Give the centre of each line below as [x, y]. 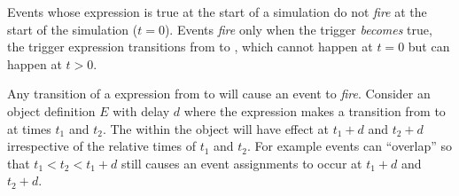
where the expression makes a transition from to [315, 110]
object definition [51, 110]
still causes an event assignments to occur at [241, 163]
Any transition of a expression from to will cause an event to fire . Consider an [219, 94]
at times [29, 128]
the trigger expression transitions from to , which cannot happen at [190, 47]
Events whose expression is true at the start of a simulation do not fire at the [217, 12]
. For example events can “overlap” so [350, 146]
